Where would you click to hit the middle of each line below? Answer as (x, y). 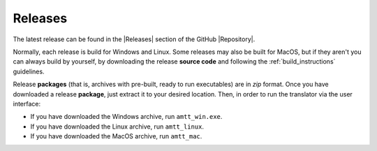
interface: (27, 103)
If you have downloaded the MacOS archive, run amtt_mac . (116, 136)
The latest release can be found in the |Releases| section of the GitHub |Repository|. (134, 39)
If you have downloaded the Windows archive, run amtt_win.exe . (126, 117)
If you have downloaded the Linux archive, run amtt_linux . (117, 127)
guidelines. (29, 71)
